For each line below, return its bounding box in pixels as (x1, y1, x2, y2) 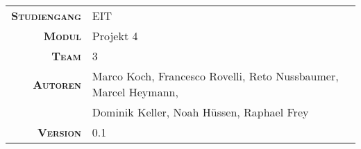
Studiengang (11, 8, 81, 24)
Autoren (33, 76, 81, 92)
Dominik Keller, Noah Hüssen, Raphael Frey (92, 104, 309, 120)
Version (37, 124, 81, 140)
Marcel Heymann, (92, 84, 178, 100)
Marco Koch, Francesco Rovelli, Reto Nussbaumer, (92, 68, 339, 84)
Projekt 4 (92, 28, 138, 44)
